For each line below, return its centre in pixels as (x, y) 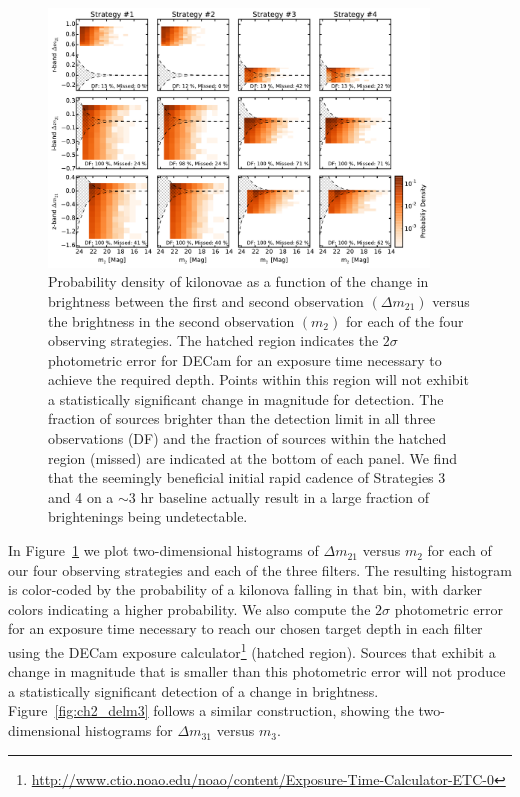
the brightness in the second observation (171, 320)
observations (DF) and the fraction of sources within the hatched (247, 438)
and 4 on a (81, 496)
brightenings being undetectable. (148, 516)
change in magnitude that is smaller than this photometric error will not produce (257, 671)
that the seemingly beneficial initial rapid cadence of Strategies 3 (247, 477)
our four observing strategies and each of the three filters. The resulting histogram (260, 569)
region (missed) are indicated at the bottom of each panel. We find (252, 457)
